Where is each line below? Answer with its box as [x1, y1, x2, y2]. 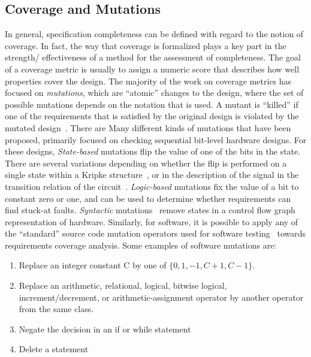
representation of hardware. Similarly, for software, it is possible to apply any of [5, 215, 298, 228]
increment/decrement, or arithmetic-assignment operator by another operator [19, 291, 304, 303]
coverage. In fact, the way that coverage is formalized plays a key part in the [5, 39, 286, 52]
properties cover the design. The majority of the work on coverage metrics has [5, 74, 292, 87]
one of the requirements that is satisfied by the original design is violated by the [5, 110, 299, 122]
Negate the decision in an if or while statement [19, 322, 191, 335]
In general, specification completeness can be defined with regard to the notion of [5, 28, 304, 40]
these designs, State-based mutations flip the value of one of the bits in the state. [5, 145, 301, 158]
